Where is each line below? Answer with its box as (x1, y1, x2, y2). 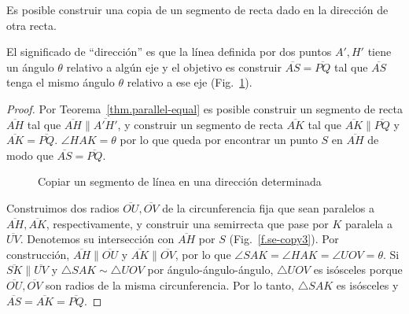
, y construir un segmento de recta (117, 116, 283, 132)
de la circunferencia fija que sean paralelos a (162, 199, 374, 216)
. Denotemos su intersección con (20, 231, 175, 247)
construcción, (6, 246, 70, 262)
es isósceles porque (313, 261, 403, 278)
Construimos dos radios (6, 199, 120, 216)
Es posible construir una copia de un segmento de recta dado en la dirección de (6, 2, 389, 17)
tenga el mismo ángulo (6, 74, 115, 91)
